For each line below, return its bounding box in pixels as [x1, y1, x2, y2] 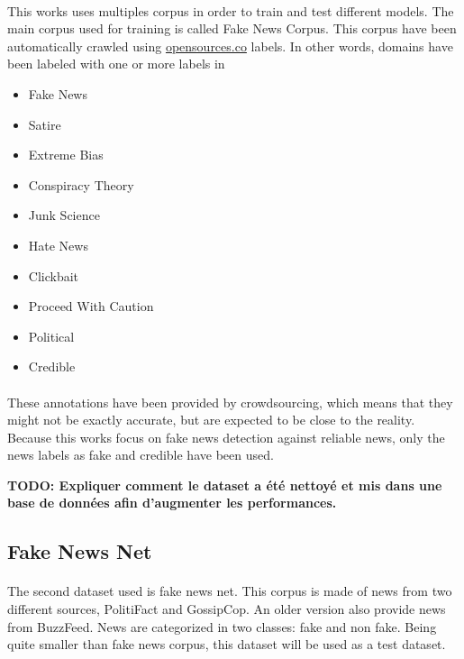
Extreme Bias [28, 145, 104, 164]
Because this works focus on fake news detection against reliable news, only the [7, 427, 445, 446]
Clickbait [28, 266, 79, 285]
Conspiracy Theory [28, 175, 134, 194]
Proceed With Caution [28, 297, 154, 316]
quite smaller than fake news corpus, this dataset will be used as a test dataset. [7, 635, 446, 654]
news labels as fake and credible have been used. [7, 445, 274, 464]
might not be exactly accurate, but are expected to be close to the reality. [7, 410, 415, 429]
